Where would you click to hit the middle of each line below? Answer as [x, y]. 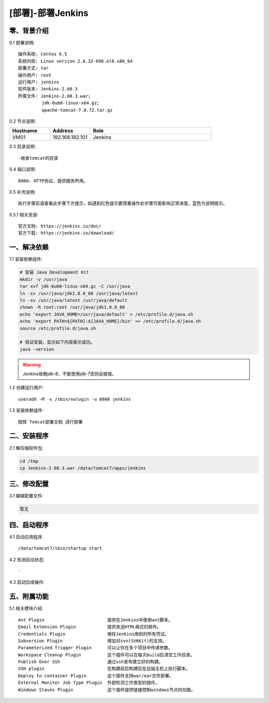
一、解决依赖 [29, 247]
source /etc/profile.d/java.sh [58, 328]
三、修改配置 [29, 484]
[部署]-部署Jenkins [49, 13]
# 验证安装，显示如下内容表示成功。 [57, 342]
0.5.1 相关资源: [24, 215]
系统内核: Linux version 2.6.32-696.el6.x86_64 [75, 61]
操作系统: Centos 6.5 [43, 54]
